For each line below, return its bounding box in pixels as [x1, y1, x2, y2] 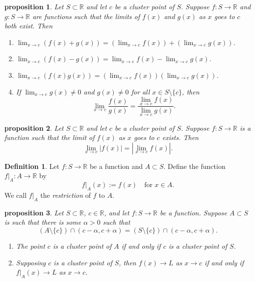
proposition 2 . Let [4, 122, 64, 133]
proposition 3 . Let [4, 207, 64, 217]
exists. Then [162, 132, 199, 142]
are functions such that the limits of [32, 11, 140, 21]
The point [16, 240, 45, 251]
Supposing [16, 257, 46, 267]
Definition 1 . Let [4, 161, 60, 171]
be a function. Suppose [159, 207, 228, 217]
